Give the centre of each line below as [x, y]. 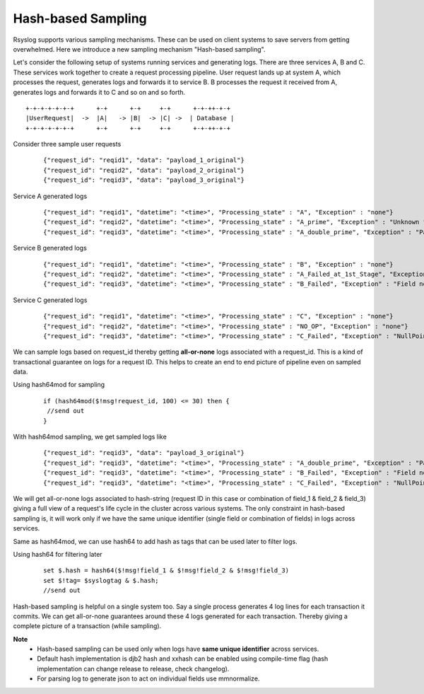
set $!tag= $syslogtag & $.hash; [101, 580]
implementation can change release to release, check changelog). [133, 669]
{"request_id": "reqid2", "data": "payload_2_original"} [144, 170]
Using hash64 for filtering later [58, 554]
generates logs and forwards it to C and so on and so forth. [99, 92]
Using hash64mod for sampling [59, 385]
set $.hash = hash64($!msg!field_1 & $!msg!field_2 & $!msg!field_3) [166, 571]
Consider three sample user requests [67, 144]
